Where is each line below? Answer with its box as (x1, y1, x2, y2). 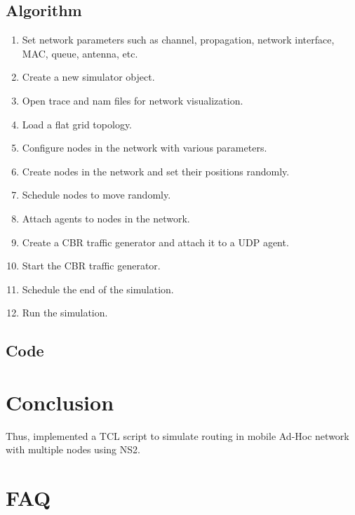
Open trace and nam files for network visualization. (22, 93, 243, 107)
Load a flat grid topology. (22, 116, 133, 131)
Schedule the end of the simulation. (22, 281, 174, 296)
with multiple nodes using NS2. (6, 442, 140, 457)
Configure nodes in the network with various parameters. (22, 140, 267, 155)
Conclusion (6, 387, 114, 416)
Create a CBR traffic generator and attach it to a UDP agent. (22, 234, 289, 249)
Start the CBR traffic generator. (22, 258, 161, 273)
